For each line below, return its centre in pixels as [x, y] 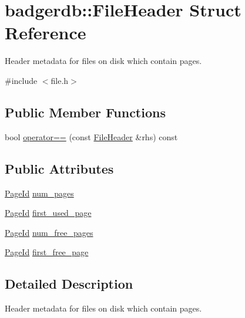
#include [21, 80]
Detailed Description [69, 284]
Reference [46, 33]
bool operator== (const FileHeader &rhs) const [91, 136]
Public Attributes [59, 168]
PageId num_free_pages [49, 232]
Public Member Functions [85, 112]
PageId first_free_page [47, 252]
